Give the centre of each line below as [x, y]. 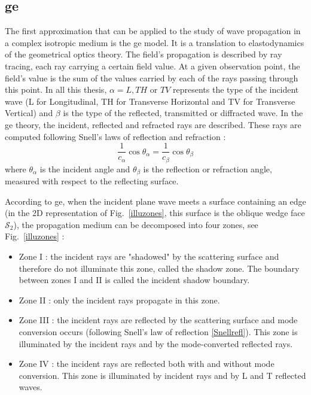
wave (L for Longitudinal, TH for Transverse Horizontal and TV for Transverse [150, 101]
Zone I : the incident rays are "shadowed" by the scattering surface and [149, 256]
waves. [31, 387]
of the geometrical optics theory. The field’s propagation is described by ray [144, 54]
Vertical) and [29, 113]
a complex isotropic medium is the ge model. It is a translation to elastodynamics [155, 42]
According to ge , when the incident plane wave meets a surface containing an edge [155, 201]
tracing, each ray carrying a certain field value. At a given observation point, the [153, 66]
